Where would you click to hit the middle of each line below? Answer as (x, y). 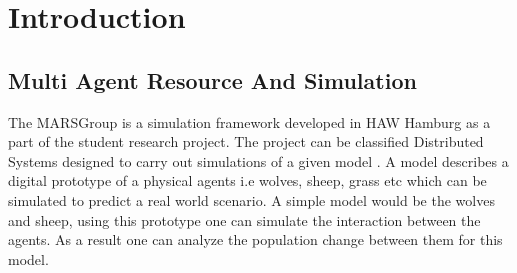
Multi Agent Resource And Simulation (212, 79)
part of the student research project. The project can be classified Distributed (246, 141)
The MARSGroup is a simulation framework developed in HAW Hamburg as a (249, 121)
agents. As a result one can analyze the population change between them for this (255, 239)
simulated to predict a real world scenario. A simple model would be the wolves (251, 199)
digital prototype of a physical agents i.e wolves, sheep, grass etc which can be (247, 180)
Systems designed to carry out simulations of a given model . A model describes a (258, 160)
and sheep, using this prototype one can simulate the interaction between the (244, 219)
